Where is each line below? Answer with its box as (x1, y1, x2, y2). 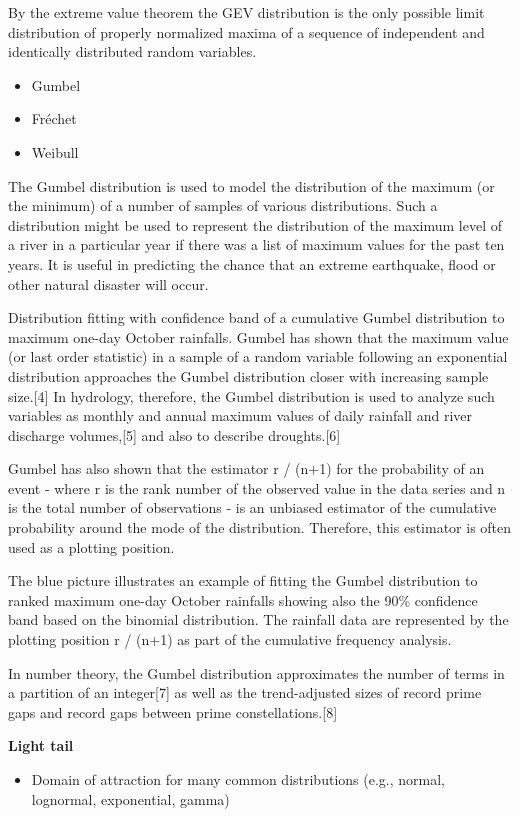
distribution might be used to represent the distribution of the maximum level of (8, 214, 502, 235)
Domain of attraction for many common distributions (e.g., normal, (31, 769, 445, 789)
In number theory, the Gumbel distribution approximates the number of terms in (8, 662, 505, 683)
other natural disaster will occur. (8, 273, 209, 294)
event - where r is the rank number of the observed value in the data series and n (8, 477, 506, 498)
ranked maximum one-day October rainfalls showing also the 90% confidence (8, 589, 478, 610)
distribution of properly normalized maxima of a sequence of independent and (8, 21, 485, 42)
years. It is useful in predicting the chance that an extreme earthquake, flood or (8, 253, 496, 274)
